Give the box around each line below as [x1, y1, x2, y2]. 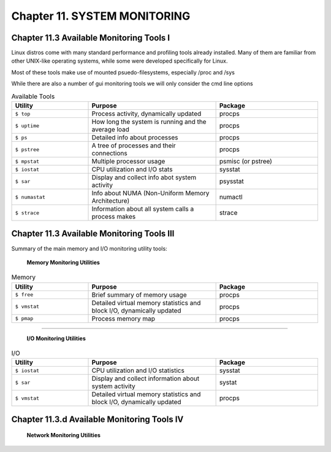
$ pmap [15, 315, 34, 322]
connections [91, 149, 128, 157]
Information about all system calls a [91, 205, 194, 213]
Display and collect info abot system [91, 173, 196, 181]
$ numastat [15, 193, 46, 200]
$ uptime [15, 122, 40, 129]
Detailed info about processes [91, 133, 178, 141]
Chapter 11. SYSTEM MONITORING [11, 9, 191, 23]
